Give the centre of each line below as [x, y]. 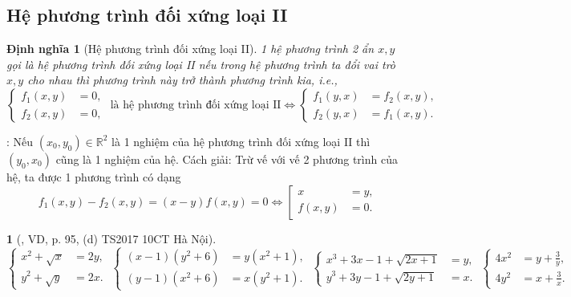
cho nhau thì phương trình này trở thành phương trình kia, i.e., [182, 80]
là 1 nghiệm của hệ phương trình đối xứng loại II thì [241, 141]
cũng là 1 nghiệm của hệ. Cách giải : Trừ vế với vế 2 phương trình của [227, 159]
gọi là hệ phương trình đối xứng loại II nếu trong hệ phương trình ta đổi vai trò [201, 64]
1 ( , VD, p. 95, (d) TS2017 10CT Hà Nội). [111, 238]
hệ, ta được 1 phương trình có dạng [94, 176]
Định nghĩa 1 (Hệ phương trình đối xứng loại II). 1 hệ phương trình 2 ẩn [190, 49]
